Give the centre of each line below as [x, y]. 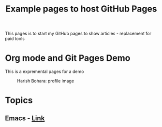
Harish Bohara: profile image [45, 81]
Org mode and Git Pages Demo [68, 58]
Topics [19, 100]
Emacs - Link [25, 118]
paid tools [15, 39]
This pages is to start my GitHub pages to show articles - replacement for [78, 34]
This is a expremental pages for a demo [44, 71]
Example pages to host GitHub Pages [81, 9]
